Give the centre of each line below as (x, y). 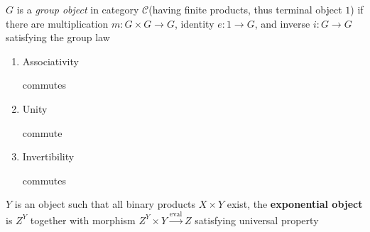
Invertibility (48, 156)
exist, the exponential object (295, 204)
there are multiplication (57, 23)
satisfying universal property (257, 220)
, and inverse (282, 23)
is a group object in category (78, 9)
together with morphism (83, 220)
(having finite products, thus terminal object (245, 9)
